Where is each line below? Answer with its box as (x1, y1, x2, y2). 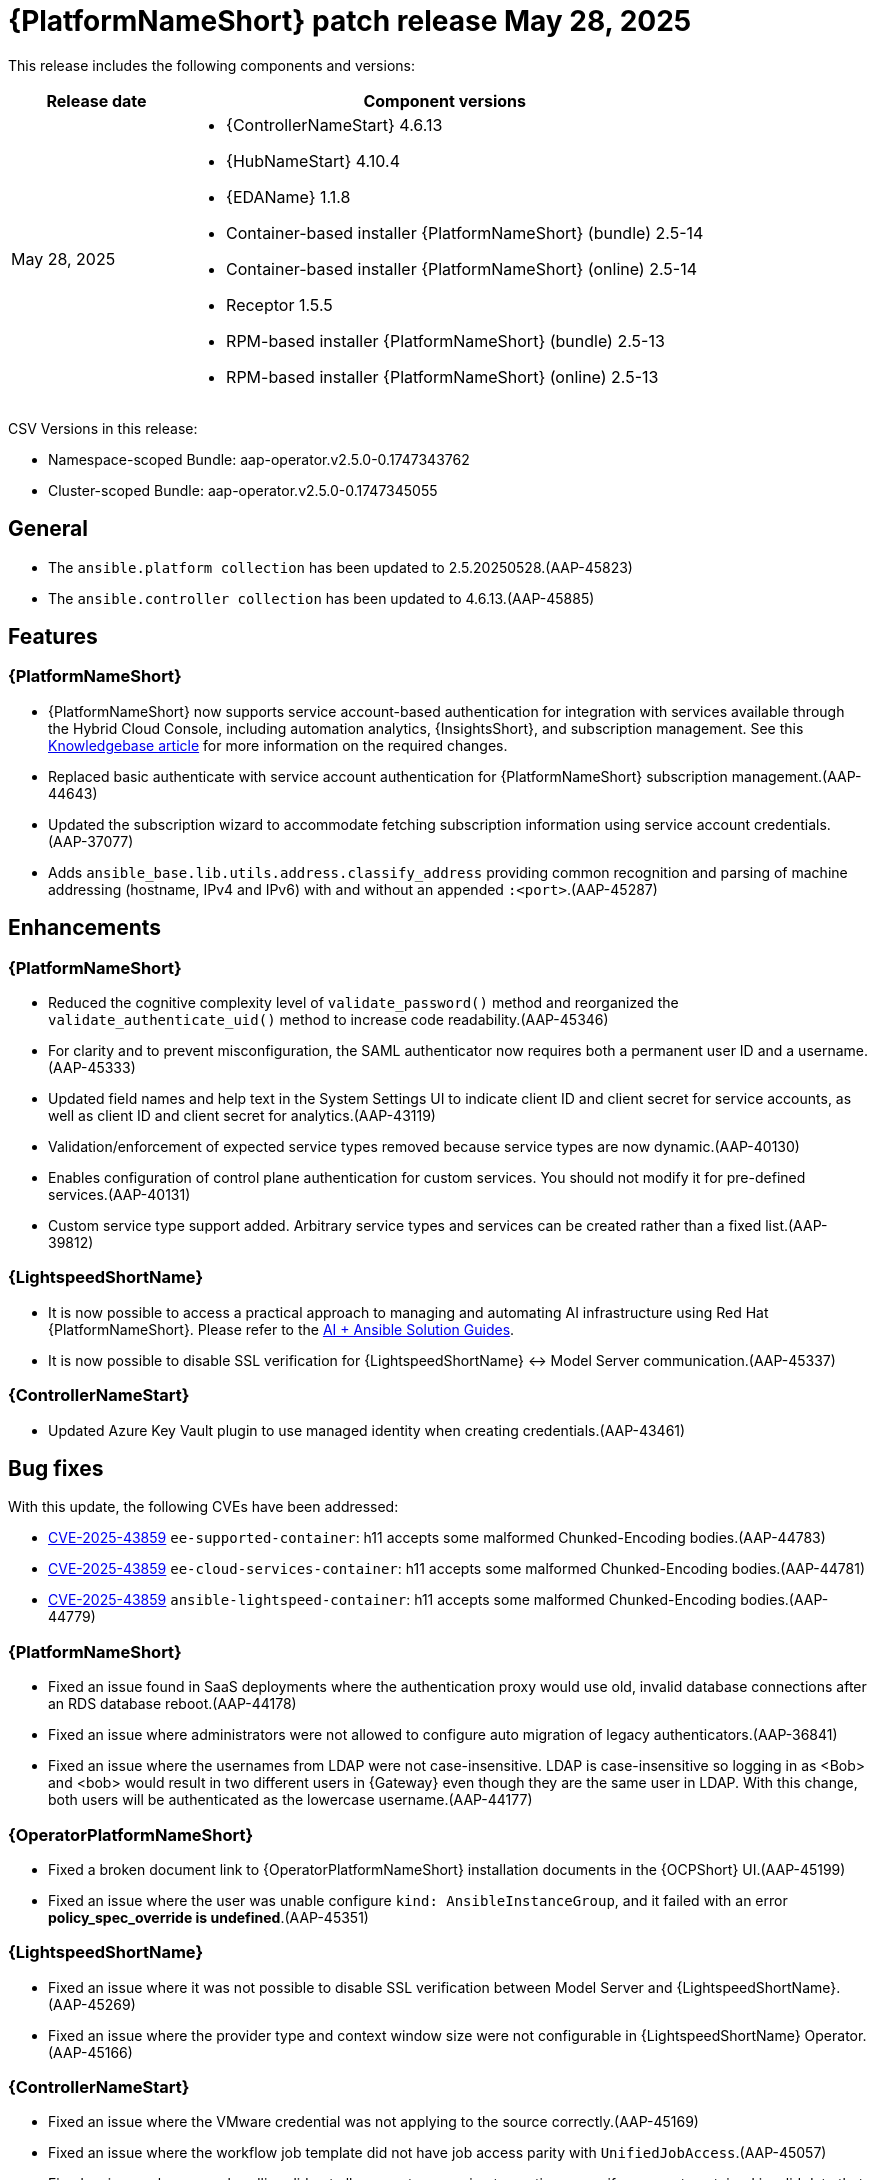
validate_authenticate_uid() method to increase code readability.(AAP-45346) (48, 1011, 609, 1029)
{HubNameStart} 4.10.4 (226, 150, 400, 171)
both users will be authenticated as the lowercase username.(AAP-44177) (48, 1791, 533, 1809)
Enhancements (8, 915, 162, 941)
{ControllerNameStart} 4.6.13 (226, 114, 443, 135)
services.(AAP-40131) (48, 1186, 191, 1204)
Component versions (363, 90, 527, 111)
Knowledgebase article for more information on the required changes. (48, 736, 508, 754)
